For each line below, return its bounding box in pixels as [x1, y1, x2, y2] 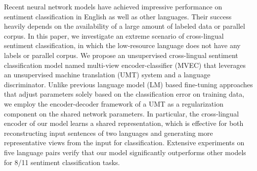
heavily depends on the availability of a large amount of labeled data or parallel [4, 21, 245, 31]
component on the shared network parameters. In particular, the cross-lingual [4, 108, 239, 118]
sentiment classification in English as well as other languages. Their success [4, 11, 232, 21]
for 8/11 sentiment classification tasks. [4, 157, 120, 167]
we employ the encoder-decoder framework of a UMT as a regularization [4, 98, 223, 109]
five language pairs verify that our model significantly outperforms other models [4, 147, 246, 157]
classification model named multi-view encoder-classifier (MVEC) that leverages [4, 59, 246, 70]
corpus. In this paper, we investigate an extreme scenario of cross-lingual [4, 30, 224, 41]
